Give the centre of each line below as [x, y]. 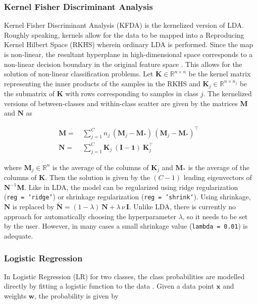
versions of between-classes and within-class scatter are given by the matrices [121, 103]
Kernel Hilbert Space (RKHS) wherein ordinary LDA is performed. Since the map [129, 44]
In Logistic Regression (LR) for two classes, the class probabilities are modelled [124, 276]
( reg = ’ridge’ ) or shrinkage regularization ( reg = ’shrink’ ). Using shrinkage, [128, 197]
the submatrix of [29, 93]
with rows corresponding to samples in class [132, 93]
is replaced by [33, 207]
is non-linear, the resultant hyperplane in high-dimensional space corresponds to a [128, 54]
